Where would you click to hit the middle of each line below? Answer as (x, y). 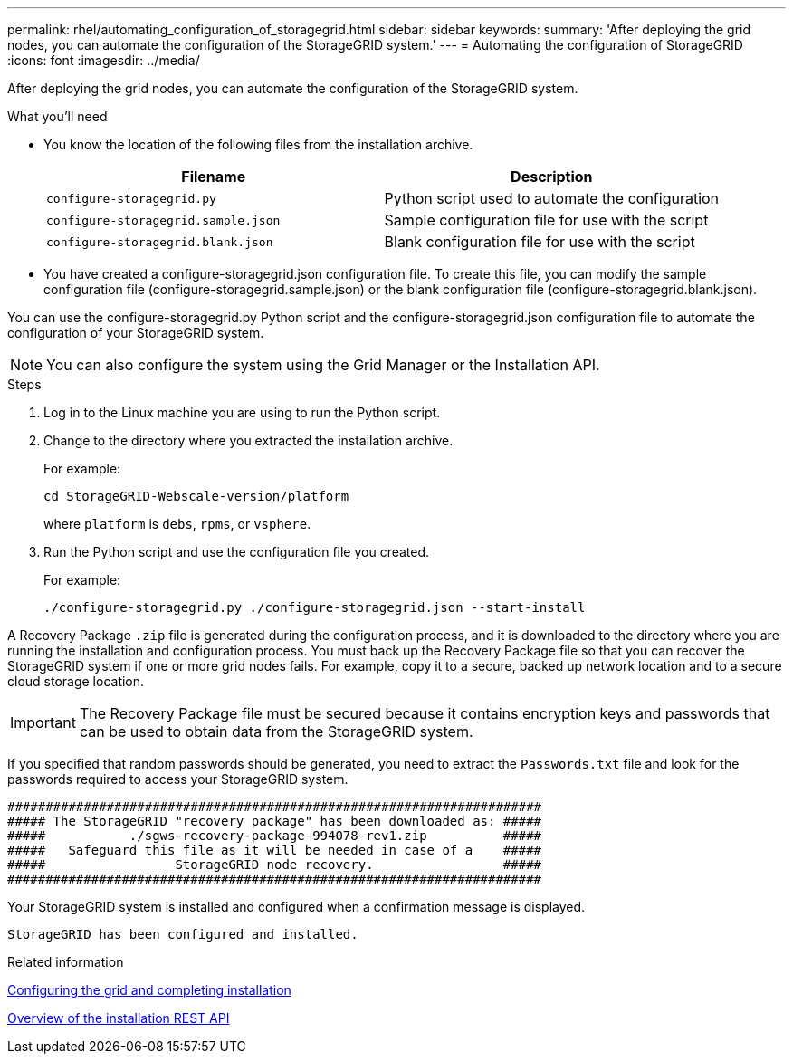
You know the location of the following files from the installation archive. (258, 144)
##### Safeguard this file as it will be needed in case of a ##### (275, 850)
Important (43, 722)
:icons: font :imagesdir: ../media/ (104, 60)
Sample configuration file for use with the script (546, 220)
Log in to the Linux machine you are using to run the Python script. (242, 412)
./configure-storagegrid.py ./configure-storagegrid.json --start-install (315, 607)
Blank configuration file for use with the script (540, 242)
